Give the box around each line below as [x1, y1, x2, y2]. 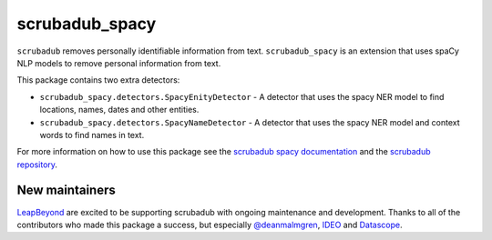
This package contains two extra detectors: [16, 75, 180, 85]
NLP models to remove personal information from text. [16, 57, 221, 68]
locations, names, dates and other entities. [39, 105, 200, 115]
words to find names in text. [39, 129, 145, 140]
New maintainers [16, 183, 116, 198]
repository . [16, 159, 58, 170]
